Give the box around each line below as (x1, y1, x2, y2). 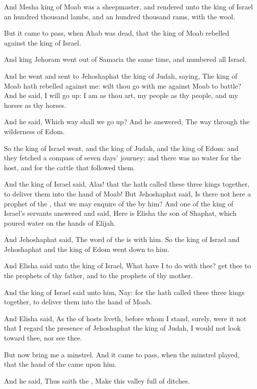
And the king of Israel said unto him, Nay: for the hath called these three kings (4, 287, 245, 297)
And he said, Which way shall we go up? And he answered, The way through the (4, 116, 250, 127)
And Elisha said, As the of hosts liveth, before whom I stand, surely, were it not (4, 313, 247, 323)
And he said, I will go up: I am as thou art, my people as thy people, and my (4, 90, 238, 100)
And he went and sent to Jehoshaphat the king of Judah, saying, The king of (4, 70, 237, 81)
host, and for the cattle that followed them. (4, 162, 135, 172)
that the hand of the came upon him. (4, 359, 117, 369)
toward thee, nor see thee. (4, 333, 83, 343)
